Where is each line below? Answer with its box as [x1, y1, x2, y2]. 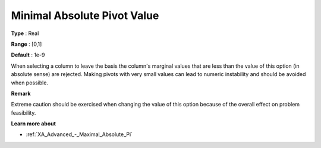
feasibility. [11, 109, 36, 116]
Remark [11, 90, 31, 97]
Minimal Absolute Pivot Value [11, 9, 159, 22]
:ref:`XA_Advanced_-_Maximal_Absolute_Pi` [26, 131, 133, 138]
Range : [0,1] [11, 40, 42, 48]
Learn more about [11, 120, 56, 127]
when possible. [11, 79, 49, 86]
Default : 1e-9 [11, 51, 45, 59]
